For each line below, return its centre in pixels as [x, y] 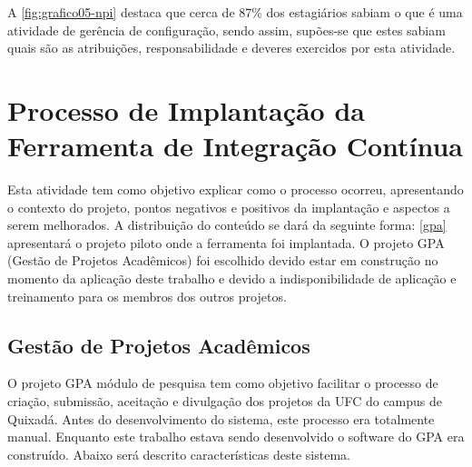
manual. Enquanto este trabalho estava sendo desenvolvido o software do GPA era [236, 437]
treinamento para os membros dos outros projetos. [147, 296]
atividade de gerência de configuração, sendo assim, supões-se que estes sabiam [226, 30]
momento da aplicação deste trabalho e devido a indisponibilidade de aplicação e [232, 278]
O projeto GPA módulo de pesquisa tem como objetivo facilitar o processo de [223, 383]
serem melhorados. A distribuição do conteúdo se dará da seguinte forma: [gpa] [227, 225]
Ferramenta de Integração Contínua [236, 146]
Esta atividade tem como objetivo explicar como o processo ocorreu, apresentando [236, 189]
